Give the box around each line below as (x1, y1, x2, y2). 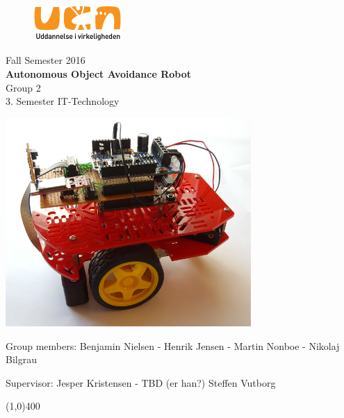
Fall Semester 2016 (6, 53, 85, 67)
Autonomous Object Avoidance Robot (6, 67, 192, 81)
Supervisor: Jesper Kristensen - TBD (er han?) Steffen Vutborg (6, 375, 276, 390)
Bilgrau (6, 352, 37, 367)
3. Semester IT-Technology (6, 94, 120, 108)
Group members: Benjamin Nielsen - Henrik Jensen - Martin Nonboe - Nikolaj (6, 338, 340, 353)
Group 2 (6, 80, 41, 94)
